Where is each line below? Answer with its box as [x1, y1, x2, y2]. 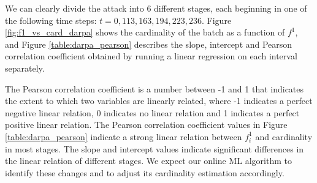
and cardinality [255, 130, 313, 143]
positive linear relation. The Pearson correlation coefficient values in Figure [5, 118, 288, 131]
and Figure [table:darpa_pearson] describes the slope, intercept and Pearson [5, 37, 292, 50]
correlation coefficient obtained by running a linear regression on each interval [5, 50, 297, 62]
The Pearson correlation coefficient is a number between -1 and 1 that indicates [5, 82, 304, 95]
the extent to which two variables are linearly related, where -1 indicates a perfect [5, 94, 313, 107]
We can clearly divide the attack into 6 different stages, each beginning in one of [5, 2, 307, 14]
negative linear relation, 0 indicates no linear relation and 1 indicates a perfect [5, 106, 300, 119]
